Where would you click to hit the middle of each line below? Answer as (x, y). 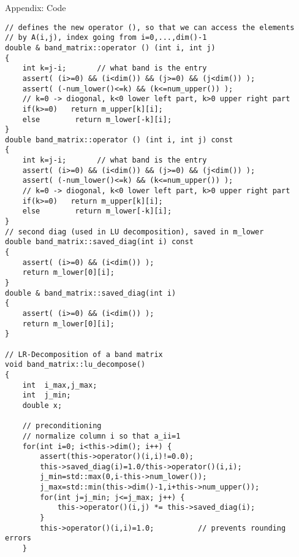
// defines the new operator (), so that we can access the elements (150, 27)
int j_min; (47, 395)
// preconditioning (62, 426)
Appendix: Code (36, 7)
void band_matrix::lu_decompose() (75, 365)
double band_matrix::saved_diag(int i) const (99, 242)
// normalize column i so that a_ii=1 (101, 436)
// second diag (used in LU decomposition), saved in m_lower (134, 232)
